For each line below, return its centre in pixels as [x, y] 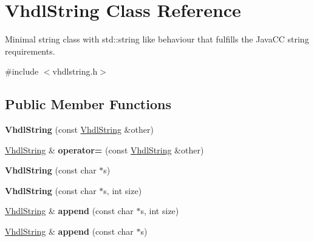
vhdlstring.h [75, 71]
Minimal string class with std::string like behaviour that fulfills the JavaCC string [157, 39]
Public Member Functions [88, 104]
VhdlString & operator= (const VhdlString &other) [104, 150]
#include [22, 71]
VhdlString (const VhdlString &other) [79, 129]
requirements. [30, 51]
